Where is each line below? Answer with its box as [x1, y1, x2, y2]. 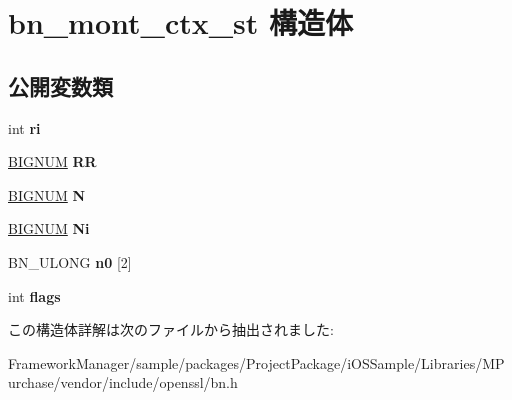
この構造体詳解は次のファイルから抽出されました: [8, 319, 334, 340]
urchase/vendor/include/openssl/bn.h [8, 372, 238, 393]
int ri [8, 117, 41, 138]
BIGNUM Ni [8, 218, 90, 239]
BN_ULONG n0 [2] [8, 251, 132, 272]
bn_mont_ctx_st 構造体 [8, 2, 353, 43]
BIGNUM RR [8, 151, 97, 172]
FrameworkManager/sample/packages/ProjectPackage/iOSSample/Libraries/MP [8, 352, 505, 373]
